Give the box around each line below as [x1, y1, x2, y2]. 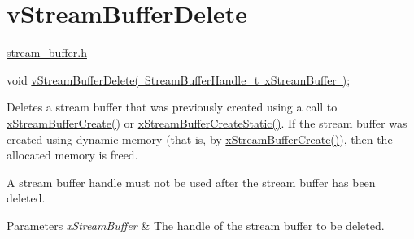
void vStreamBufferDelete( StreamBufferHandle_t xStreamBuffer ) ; [7, 71, 351, 88]
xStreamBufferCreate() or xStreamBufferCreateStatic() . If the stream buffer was [7, 114, 407, 131]
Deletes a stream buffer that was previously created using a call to [7, 98, 338, 115]
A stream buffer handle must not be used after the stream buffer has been [7, 173, 376, 190]
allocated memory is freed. [7, 146, 138, 163]
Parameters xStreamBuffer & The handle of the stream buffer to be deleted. [7, 216, 385, 233]
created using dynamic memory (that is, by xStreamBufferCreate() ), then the [7, 130, 393, 147]
